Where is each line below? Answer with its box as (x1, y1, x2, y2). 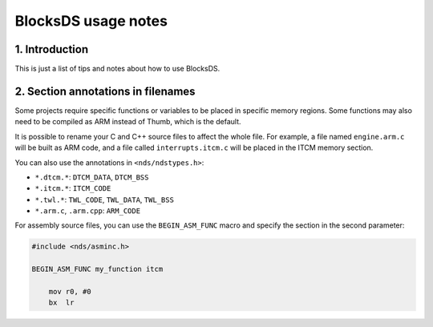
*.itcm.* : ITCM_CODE (34, 184, 111, 193)
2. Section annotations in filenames (14, 84, 196, 98)
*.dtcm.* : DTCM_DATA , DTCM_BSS (34, 172, 149, 182)
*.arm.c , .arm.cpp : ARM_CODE (34, 206, 140, 216)
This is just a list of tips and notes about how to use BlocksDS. (14, 64, 221, 74)
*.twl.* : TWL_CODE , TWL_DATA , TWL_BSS (34, 195, 174, 204)
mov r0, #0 (48, 287, 91, 297)
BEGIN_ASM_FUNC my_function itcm (31, 264, 164, 274)
